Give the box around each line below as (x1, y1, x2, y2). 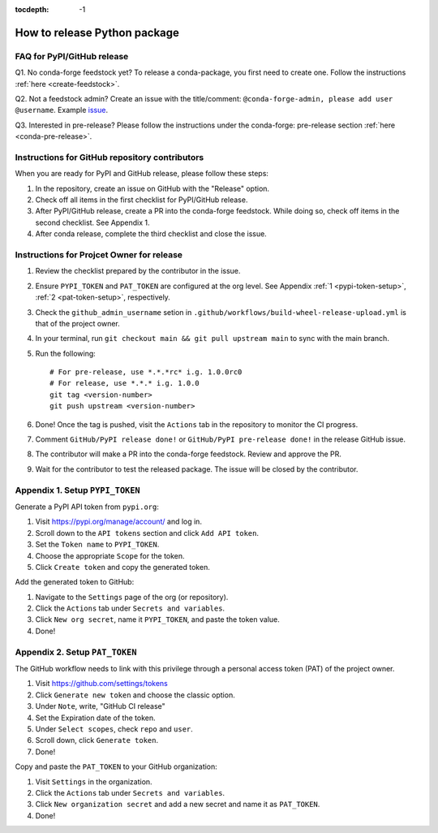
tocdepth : (15, 5, 49, 14)
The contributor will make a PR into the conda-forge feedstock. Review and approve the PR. (35, 449, 342, 459)
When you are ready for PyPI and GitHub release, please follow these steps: (15, 169, 269, 179)
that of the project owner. (35, 318, 121, 328)
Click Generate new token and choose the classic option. (35, 690, 235, 700)
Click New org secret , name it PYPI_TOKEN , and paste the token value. (35, 615, 280, 624)
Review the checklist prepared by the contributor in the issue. (35, 266, 241, 276)
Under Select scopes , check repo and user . (35, 723, 194, 734)
